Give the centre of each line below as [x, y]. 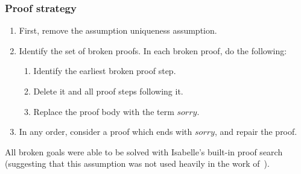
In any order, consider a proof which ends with [106, 132]
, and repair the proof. [256, 132]
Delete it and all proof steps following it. [108, 91]
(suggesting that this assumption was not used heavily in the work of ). [137, 163]
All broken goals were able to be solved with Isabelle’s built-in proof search [144, 151]
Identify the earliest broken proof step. [105, 71]
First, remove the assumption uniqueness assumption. [118, 30]
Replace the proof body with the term [104, 111]
